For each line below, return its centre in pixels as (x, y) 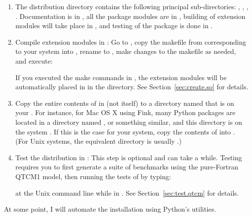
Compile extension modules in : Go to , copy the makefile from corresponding (131, 42)
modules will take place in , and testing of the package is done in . (114, 25)
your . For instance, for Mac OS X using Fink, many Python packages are (125, 112)
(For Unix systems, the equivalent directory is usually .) (98, 141)
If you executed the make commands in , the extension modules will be (121, 77)
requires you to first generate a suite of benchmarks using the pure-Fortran (127, 167)
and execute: (34, 60)
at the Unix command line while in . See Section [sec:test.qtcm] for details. (127, 192)
